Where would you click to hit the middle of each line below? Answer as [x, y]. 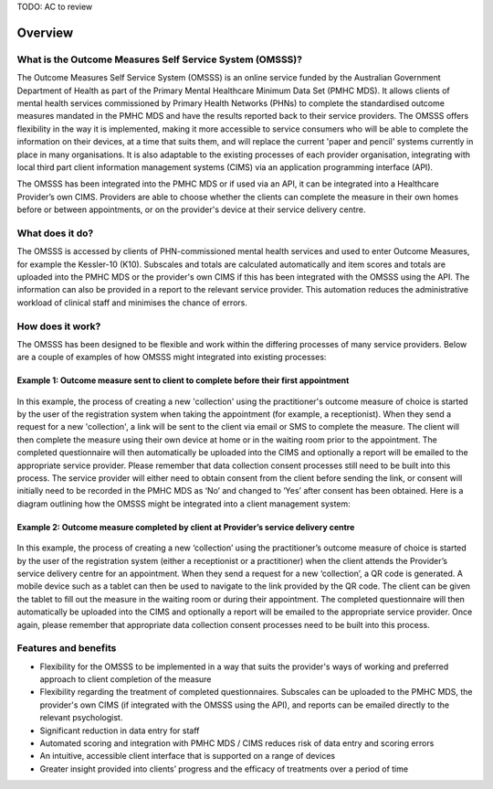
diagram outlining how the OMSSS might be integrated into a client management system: [184, 504]
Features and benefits [67, 648]
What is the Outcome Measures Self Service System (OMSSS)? [160, 59]
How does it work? [59, 326]
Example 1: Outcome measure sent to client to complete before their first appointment [183, 380]
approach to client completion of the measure [126, 679]
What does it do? [55, 233]
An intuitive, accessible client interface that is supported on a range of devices [188, 756]
